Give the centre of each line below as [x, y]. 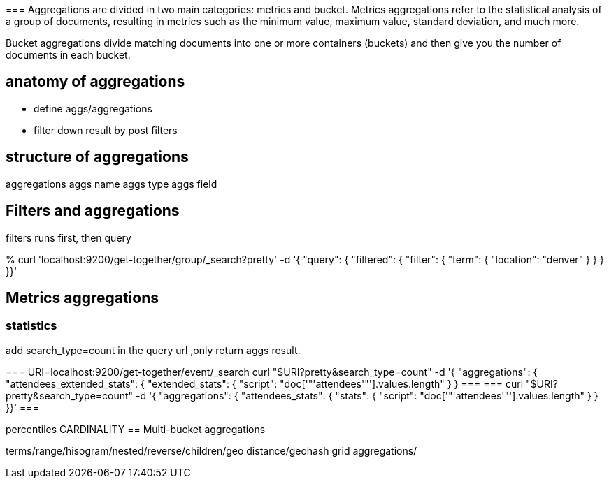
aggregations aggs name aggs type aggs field [112, 184]
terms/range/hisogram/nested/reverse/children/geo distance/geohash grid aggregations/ [212, 450]
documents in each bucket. [68, 55]
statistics [31, 326]
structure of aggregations [97, 157]
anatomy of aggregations [95, 82]
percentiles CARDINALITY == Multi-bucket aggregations [136, 429]
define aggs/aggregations [93, 108]
